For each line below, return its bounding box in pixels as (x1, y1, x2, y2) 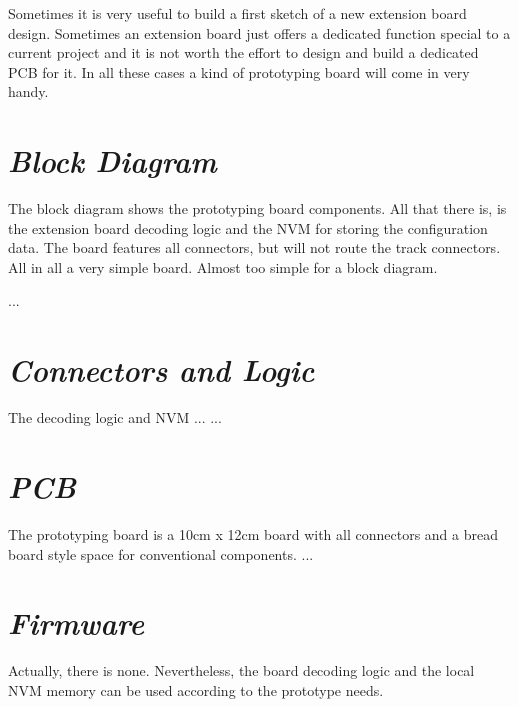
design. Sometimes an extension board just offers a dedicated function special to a (8, 22, 511, 43)
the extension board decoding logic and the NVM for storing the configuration (8, 217, 488, 238)
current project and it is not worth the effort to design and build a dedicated (8, 42, 479, 63)
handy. (8, 81, 49, 102)
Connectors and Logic (8, 349, 315, 391)
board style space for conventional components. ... (8, 543, 314, 564)
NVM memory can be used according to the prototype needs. (8, 679, 384, 700)
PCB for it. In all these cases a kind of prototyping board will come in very (8, 61, 470, 82)
